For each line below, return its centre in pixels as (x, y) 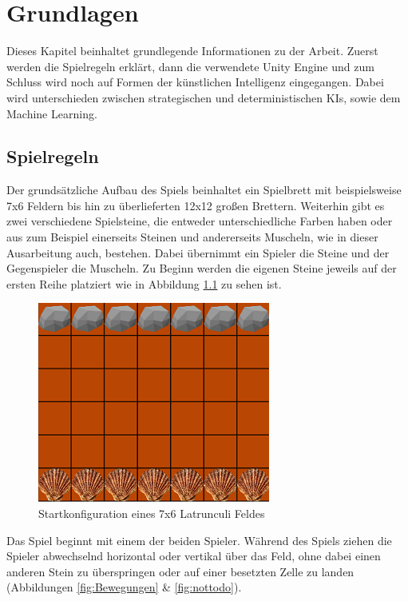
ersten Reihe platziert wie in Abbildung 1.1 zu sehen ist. (144, 283)
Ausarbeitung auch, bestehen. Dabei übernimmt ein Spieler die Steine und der (198, 252)
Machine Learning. (52, 113)
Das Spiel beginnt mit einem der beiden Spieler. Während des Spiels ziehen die (199, 540)
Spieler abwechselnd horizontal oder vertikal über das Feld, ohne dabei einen (194, 556)
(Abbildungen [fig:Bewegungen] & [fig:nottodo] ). (124, 587)
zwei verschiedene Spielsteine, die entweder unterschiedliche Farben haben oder (200, 221)
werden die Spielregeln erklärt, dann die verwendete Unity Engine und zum (190, 66)
